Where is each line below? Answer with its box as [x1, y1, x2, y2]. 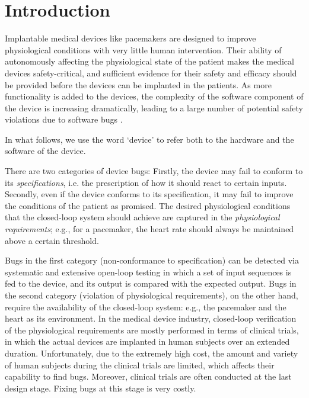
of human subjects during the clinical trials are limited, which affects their [5, 358, 275, 371]
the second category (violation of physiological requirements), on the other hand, [5, 289, 298, 301]
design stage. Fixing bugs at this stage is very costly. [5, 381, 196, 394]
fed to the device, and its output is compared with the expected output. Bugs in [5, 277, 297, 290]
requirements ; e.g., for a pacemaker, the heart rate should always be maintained [5, 223, 294, 235]
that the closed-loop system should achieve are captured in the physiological [5, 211, 280, 223]
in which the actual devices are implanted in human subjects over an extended [5, 335, 290, 348]
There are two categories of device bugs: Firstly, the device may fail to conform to [5, 165, 303, 177]
